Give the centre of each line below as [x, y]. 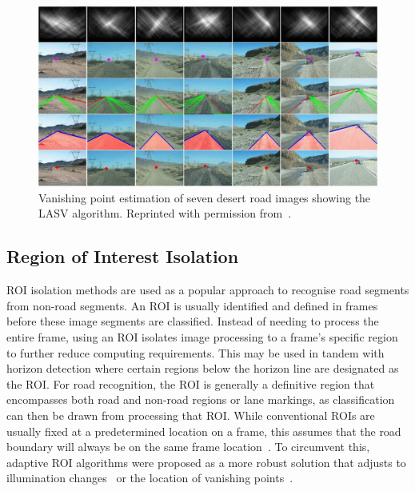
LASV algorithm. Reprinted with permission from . [165, 213]
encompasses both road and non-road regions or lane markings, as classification [201, 399]
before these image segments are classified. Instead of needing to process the [193, 321]
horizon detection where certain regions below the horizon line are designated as [203, 368]
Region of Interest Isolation [123, 256]
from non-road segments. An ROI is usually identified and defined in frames [192, 305]
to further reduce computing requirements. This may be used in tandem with [196, 352]
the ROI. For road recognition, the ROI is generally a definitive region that [191, 383]
